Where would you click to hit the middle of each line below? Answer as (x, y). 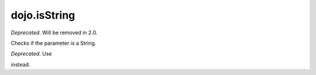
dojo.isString (43, 15)
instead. (20, 65)
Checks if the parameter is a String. (54, 43)
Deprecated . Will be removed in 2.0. (54, 33)
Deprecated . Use (31, 54)
